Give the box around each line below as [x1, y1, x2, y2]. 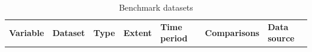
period [160, 32, 188, 44]
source [268, 32, 295, 44]
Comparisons [205, 26, 260, 38]
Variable [9, 26, 44, 38]
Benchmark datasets [119, 1, 193, 13]
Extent [123, 26, 152, 38]
